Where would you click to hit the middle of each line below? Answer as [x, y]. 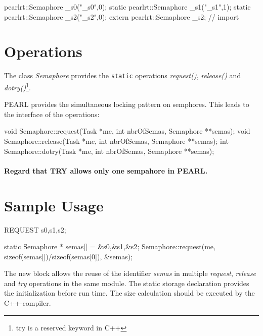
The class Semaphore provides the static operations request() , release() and [123, 75]
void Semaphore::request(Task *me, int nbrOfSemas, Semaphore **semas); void [127, 131]
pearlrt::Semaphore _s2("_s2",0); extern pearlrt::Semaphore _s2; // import [122, 16]
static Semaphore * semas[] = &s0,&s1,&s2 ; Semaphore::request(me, [110, 246]
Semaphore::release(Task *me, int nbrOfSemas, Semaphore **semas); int [116, 141]
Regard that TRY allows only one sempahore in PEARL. [106, 170]
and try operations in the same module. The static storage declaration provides [127, 283]
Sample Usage [54, 205]
